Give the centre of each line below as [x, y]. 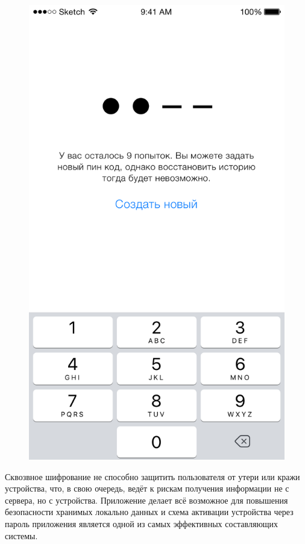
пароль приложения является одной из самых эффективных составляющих [142, 524]
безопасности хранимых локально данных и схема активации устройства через [149, 512]
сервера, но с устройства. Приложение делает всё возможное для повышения [146, 500]
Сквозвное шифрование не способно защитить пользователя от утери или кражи [152, 476]
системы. [21, 535]
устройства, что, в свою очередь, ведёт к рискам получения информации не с [147, 488]
